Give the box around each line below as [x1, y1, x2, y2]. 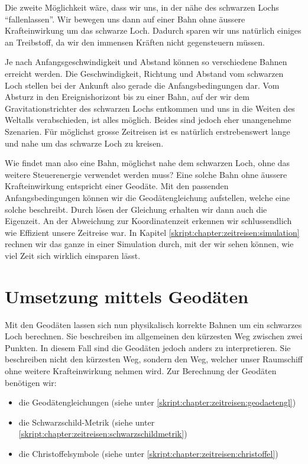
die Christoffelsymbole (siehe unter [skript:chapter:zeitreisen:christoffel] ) [18, 447, 278, 459]
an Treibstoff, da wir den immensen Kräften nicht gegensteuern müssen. [5, 35, 265, 48]
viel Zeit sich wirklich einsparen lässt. [5, 249, 141, 261]
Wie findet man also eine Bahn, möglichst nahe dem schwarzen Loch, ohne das [5, 157, 290, 169]
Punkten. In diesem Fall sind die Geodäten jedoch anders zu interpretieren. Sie [5, 341, 291, 353]
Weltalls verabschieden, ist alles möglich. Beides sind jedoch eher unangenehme [5, 113, 291, 126]
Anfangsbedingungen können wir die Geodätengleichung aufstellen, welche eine [5, 191, 290, 203]
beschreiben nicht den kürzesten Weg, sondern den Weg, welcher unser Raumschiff [5, 353, 303, 365]
